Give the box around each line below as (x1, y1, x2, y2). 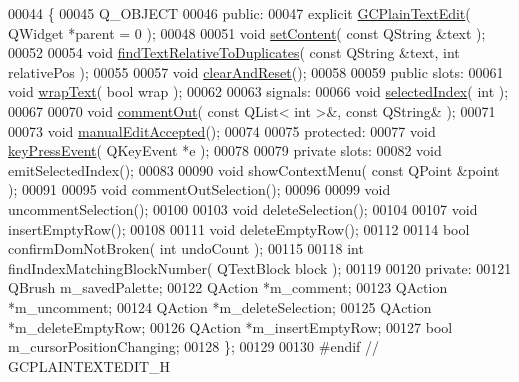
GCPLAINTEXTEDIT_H (8, 355, 171, 376)
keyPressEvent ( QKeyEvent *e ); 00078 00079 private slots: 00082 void (8, 140, 442, 161)
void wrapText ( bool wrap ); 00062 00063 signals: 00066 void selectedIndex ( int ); (8, 81, 509, 102)
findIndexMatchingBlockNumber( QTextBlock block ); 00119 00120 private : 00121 (8, 257, 512, 278)
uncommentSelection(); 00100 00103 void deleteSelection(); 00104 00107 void (8, 198, 478, 219)
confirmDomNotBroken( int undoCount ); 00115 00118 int (8, 238, 364, 259)
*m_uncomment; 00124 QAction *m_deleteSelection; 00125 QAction (8, 296, 432, 317)
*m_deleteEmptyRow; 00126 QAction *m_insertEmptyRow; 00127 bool (8, 316, 453, 337)
